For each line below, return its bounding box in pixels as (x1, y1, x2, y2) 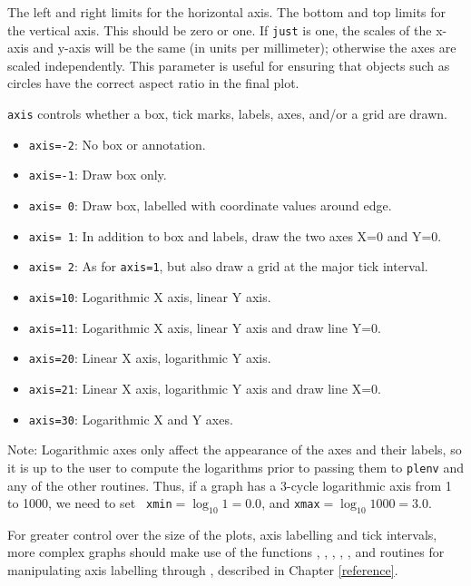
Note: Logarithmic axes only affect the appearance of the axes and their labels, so (7, 440, 462, 459)
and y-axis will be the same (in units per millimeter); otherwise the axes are (33, 38, 456, 57)
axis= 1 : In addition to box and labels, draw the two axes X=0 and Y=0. (28, 226, 442, 245)
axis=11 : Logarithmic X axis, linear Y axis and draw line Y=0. (28, 317, 381, 337)
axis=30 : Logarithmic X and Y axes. (28, 409, 233, 428)
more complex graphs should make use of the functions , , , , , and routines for (7, 542, 445, 562)
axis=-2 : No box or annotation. (28, 134, 206, 153)
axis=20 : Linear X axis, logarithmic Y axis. (28, 348, 271, 367)
